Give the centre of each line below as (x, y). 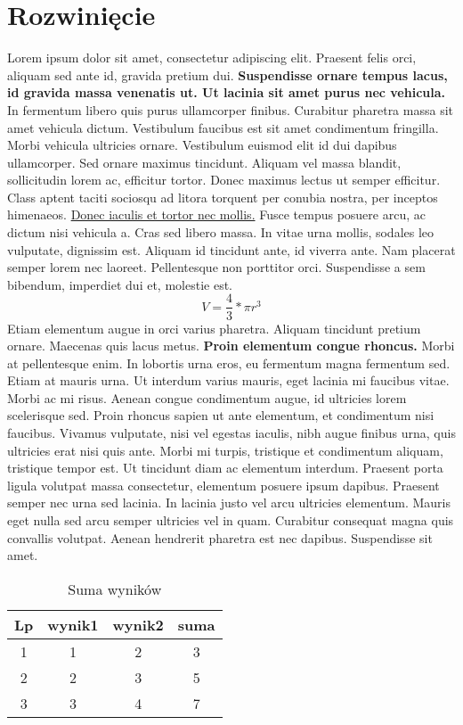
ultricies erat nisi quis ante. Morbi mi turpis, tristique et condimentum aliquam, (225, 450)
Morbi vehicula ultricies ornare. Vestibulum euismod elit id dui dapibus (202, 145)
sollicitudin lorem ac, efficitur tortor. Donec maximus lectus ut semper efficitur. (224, 180)
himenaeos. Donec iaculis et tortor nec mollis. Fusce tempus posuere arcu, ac (216, 214)
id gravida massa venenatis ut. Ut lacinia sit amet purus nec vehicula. (227, 92)
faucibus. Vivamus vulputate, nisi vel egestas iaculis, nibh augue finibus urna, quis (231, 433)
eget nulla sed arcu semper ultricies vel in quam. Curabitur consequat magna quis (231, 520)
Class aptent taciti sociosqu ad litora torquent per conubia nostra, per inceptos (223, 197)
